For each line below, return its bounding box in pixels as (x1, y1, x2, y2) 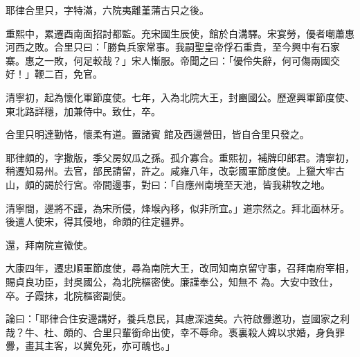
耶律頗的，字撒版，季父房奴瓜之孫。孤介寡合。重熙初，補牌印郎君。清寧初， (6, 150, 354, 164)
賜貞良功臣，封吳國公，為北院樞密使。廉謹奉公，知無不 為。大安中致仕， (6, 274, 339, 288)
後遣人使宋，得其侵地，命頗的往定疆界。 (6, 214, 190, 229)
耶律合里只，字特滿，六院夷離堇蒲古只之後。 (6, 3, 209, 17)
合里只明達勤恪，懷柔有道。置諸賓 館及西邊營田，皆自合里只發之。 (6, 127, 309, 141)
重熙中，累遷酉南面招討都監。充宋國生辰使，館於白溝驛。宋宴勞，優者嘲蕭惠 (6, 26, 354, 40)
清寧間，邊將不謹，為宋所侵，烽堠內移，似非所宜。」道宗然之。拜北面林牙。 (6, 200, 350, 215)
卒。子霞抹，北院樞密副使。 (6, 288, 132, 302)
